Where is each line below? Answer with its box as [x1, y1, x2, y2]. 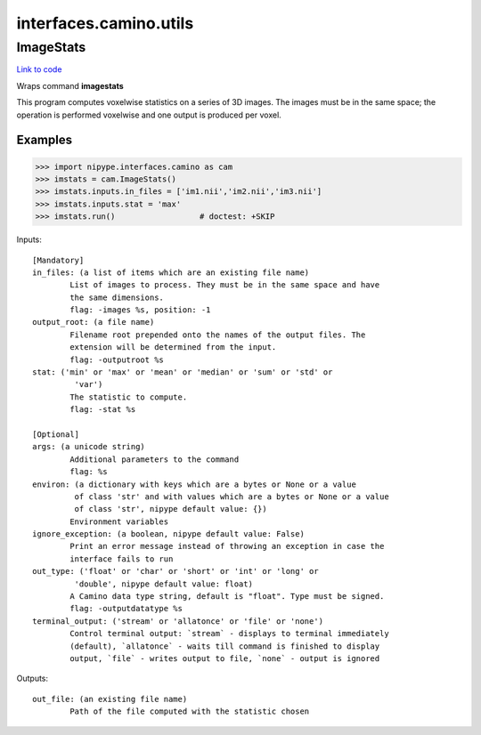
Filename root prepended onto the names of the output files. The [69, 329, 366, 340]
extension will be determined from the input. [69, 343, 277, 352]
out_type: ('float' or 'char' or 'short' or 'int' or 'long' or [32, 566, 320, 577]
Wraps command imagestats [16, 80, 124, 91]
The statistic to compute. [69, 392, 188, 402]
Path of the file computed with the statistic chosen [69, 707, 310, 716]
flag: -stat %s [69, 405, 136, 415]
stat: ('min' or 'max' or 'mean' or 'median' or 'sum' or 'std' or [32, 367, 333, 377]
